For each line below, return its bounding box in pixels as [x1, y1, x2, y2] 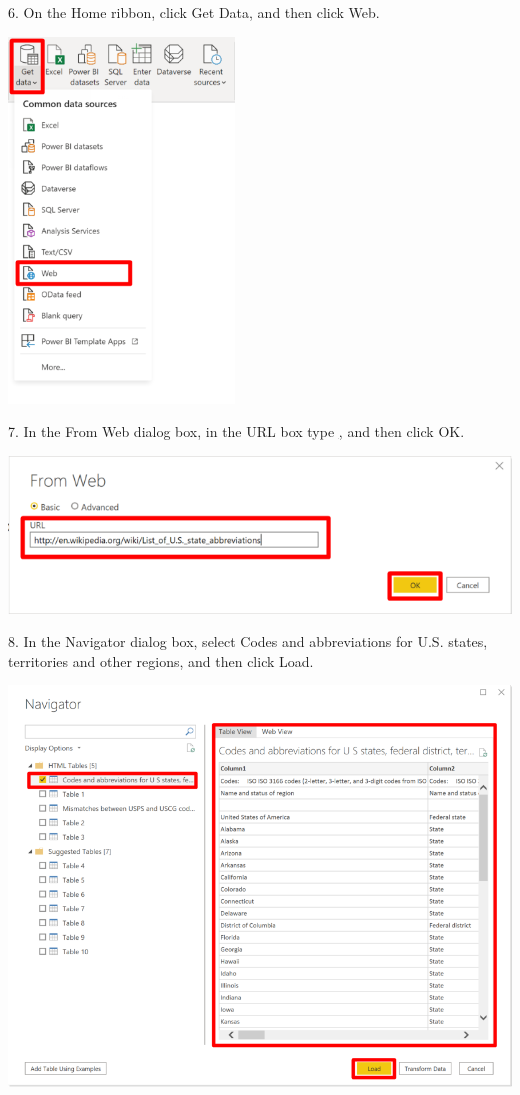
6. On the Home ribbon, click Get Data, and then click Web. [8, 2, 380, 22]
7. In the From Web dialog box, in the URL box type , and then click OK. [8, 421, 465, 442]
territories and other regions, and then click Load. [8, 650, 314, 671]
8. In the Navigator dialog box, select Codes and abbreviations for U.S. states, [8, 631, 488, 652]
